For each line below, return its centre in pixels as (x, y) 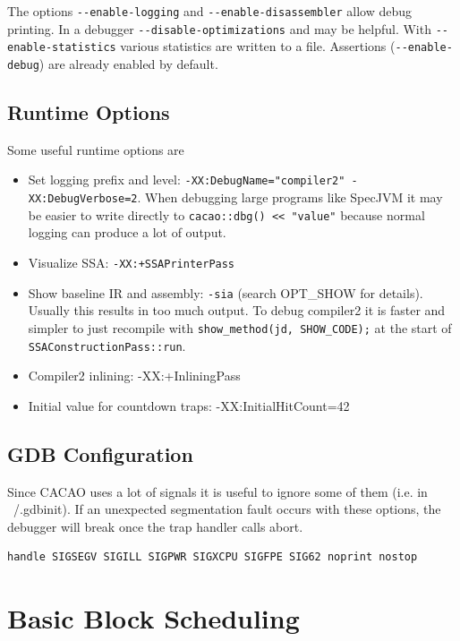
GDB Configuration (100, 453)
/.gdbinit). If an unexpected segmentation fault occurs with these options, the (227, 509)
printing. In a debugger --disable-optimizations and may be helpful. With (219, 28)
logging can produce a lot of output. (127, 232)
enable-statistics (62, 48)
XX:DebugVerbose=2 (83, 199)
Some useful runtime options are (96, 149)
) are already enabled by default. (128, 63)
